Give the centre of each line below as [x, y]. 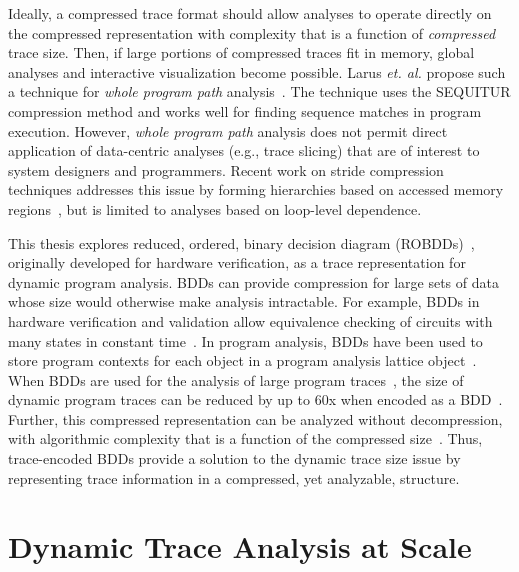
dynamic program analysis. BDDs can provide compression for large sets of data [253, 281]
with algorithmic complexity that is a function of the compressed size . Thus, [245, 438]
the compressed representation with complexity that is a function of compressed [252, 32]
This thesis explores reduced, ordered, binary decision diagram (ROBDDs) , [241, 242]
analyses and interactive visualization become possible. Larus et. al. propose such [257, 71]
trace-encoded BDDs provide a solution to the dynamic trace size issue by [234, 458]
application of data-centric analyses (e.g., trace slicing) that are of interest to [244, 150]
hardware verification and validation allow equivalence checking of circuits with [250, 320]
